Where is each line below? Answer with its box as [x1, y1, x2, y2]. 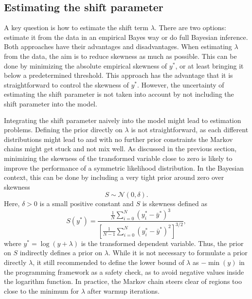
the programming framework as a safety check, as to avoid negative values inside [4, 266, 244, 277]
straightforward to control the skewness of [4, 79, 129, 89]
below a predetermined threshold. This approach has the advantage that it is [4, 70, 233, 80]
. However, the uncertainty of [137, 79, 224, 89]
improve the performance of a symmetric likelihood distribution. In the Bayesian [4, 162, 244, 173]
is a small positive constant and [39, 198, 134, 209]
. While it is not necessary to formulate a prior [108, 247, 248, 258]
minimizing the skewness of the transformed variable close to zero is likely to [4, 153, 233, 163]
